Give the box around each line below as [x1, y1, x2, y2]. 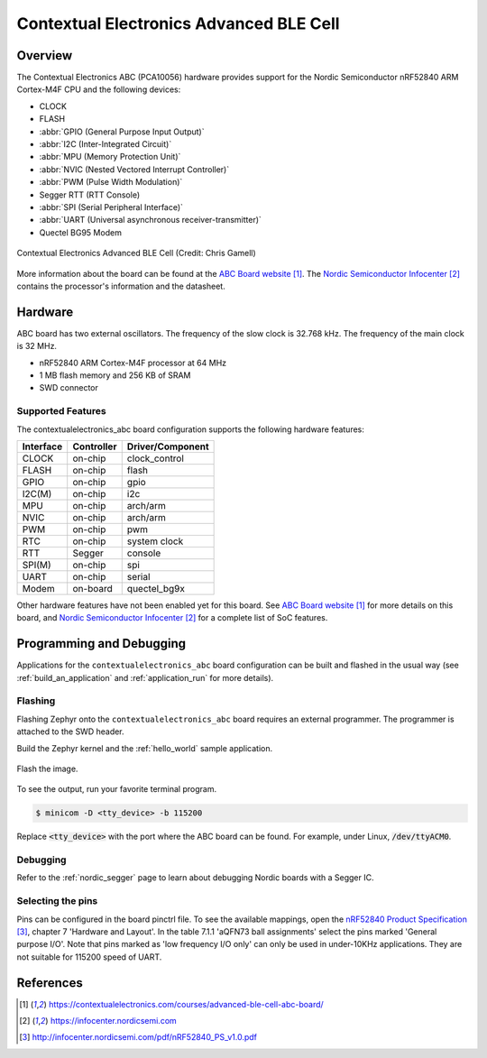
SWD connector [39, 382, 99, 393]
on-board [72, 582, 113, 594]
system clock [126, 535, 184, 547]
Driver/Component [126, 440, 209, 453]
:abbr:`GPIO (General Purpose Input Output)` [39, 126, 205, 137]
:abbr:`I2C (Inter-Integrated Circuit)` [39, 139, 172, 150]
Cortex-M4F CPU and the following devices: [16, 84, 181, 95]
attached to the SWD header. [16, 726, 125, 737]
